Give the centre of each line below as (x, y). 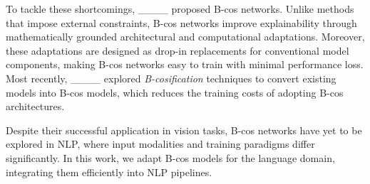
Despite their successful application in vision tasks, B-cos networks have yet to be (184, 130)
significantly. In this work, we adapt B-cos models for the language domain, (170, 157)
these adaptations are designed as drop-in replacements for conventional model (178, 50)
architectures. (35, 106)
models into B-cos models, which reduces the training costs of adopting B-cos (175, 92)
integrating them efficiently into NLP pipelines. (109, 172)
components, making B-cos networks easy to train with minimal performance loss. (185, 64)
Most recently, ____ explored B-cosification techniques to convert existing (171, 78)
